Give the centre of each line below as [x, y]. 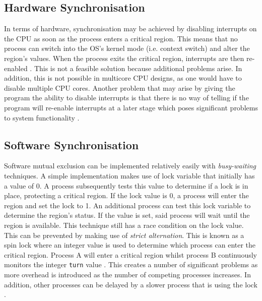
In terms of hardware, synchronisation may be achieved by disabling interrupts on [130, 28]
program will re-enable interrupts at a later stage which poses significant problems [131, 107]
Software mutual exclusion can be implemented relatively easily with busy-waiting [130, 166]
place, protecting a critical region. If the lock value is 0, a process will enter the [126, 195]
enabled [16, 68]
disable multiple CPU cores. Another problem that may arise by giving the [120, 87]
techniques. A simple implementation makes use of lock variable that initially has [129, 175]
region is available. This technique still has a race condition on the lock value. [124, 225]
